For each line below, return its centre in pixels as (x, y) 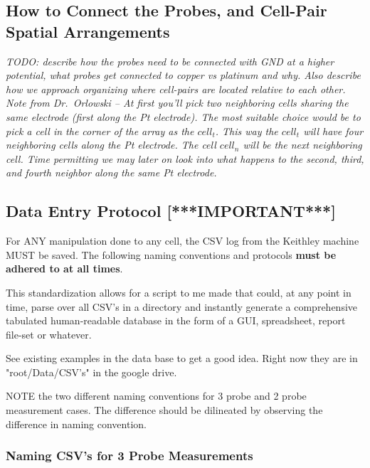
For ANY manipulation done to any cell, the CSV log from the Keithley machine (183, 241)
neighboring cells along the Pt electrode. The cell (111, 145)
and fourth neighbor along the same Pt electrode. (111, 172)
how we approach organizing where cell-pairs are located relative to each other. (176, 89)
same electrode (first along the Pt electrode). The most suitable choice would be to (183, 116)
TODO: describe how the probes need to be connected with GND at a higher (170, 61)
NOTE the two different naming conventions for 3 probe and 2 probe (156, 396)
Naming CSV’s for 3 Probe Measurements (129, 456)
